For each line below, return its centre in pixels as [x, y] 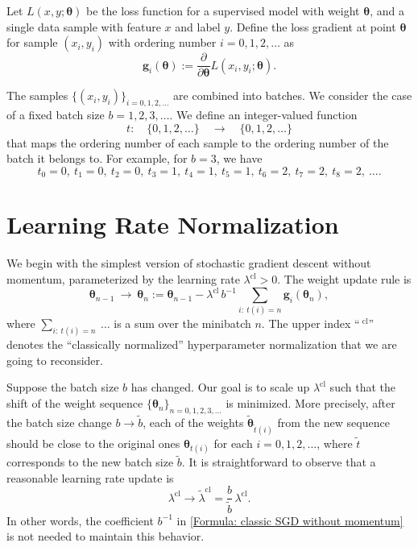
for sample [32, 42]
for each [233, 443]
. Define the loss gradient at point [313, 26]
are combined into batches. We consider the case [293, 95]
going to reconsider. [55, 360]
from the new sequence [333, 423]
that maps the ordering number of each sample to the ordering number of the [198, 142]
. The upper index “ [310, 323]
